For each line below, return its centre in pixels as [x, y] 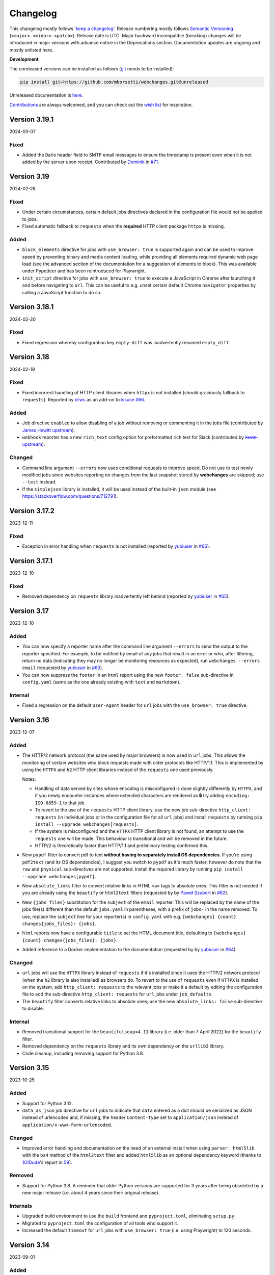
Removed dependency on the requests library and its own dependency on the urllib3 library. [123, 1046]
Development [24, 59]
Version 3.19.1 [32, 119]
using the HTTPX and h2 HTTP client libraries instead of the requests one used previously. [118, 770]
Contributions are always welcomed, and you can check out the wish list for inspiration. [101, 105]
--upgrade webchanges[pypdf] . [59, 876]
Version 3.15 [29, 1068]
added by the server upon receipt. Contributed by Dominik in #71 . [91, 162]
